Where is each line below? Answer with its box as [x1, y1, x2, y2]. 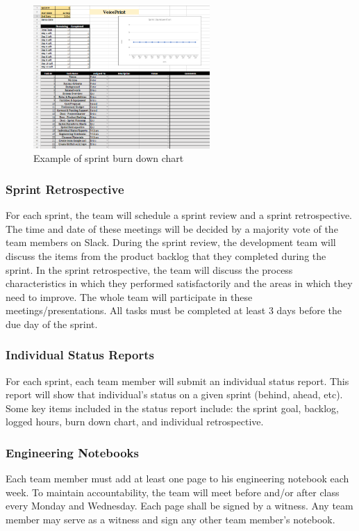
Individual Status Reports [6, 346, 154, 363]
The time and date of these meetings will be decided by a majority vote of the [6, 221, 338, 236]
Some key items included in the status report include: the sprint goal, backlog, [6, 400, 339, 415]
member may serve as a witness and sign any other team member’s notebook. [6, 512, 335, 527]
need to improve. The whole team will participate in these [6, 289, 253, 304]
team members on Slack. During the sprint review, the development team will [6, 235, 336, 250]
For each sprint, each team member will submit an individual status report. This [6, 373, 349, 388]
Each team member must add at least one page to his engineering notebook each [6, 471, 349, 486]
